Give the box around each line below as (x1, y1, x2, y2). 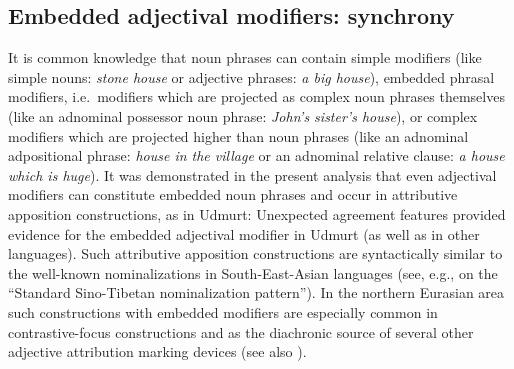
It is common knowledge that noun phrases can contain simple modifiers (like (8, 47, 482, 68)
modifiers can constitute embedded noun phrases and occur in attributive (8, 184, 458, 205)
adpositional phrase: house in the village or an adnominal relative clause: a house (8, 145, 505, 166)
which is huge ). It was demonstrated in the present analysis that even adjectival (8, 164, 497, 185)
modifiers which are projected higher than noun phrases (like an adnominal (8, 125, 469, 146)
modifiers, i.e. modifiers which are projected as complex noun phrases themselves (8, 86, 505, 107)
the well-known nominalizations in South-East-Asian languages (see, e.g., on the (8, 262, 498, 283)
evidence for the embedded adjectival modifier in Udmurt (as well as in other (8, 223, 480, 244)
